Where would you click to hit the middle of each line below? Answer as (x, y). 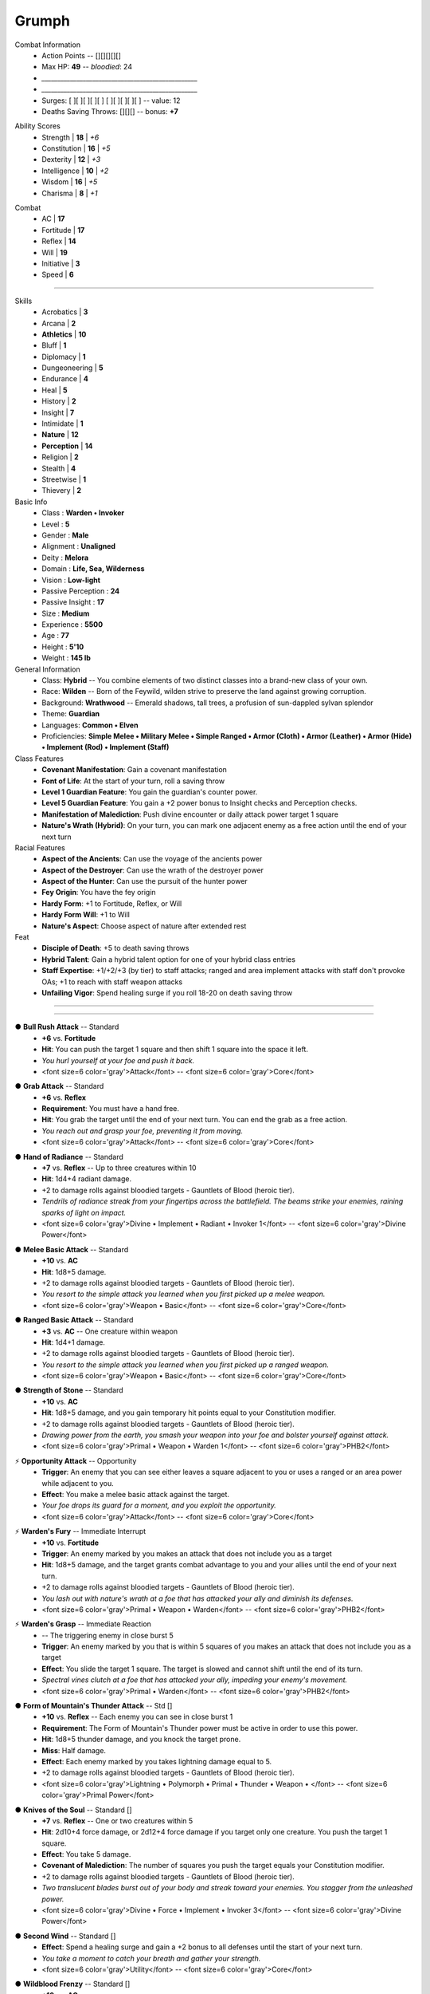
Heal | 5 (55, 390)
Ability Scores (38, 126)
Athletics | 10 (64, 334)
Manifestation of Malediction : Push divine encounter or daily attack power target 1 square (190, 814)
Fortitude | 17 (63, 230)
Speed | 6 (58, 274)
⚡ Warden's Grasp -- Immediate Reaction (83, 1624)
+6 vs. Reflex (64, 1097)
